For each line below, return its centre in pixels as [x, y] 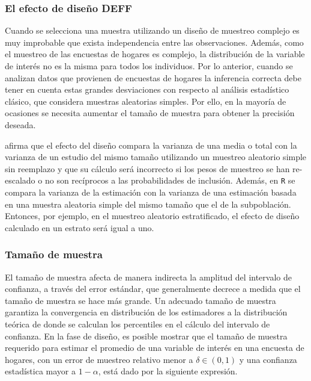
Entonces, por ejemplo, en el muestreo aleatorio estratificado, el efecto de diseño [152, 216]
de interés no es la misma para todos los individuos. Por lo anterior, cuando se [149, 66]
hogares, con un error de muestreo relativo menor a [99, 359]
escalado [20, 180]
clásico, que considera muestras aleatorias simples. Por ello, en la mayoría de [146, 101]
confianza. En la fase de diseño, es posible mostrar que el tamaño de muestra [146, 336]
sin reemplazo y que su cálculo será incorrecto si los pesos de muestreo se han [147, 168]
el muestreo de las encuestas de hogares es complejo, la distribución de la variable [155, 54]
